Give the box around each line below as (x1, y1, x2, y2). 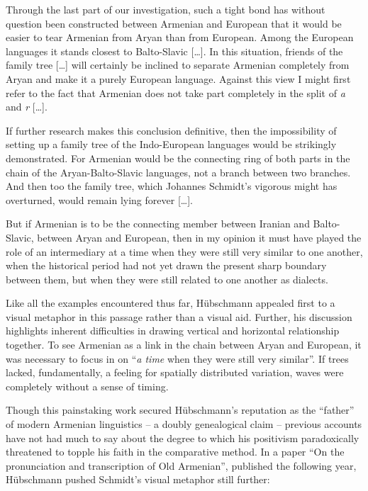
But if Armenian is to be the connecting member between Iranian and (6, 216, 310, 231)
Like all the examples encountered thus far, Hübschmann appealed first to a (6, 295, 335, 310)
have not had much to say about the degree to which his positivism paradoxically (6, 430, 359, 445)
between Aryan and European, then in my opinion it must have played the (37, 230, 362, 244)
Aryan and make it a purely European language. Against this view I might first (6, 71, 351, 86)
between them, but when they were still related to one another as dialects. (6, 271, 328, 286)
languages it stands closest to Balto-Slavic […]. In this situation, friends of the (6, 43, 343, 58)
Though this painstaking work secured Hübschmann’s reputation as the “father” (6, 402, 355, 417)
